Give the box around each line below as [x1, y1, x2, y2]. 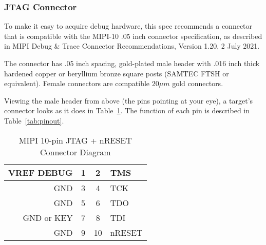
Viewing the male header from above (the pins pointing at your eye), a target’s [4, 95, 253, 106]
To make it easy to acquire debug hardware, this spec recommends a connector [4, 21, 253, 31]
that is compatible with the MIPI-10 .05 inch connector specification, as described [4, 30, 262, 41]
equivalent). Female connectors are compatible [4, 78, 150, 89]
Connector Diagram [40, 146, 111, 158]
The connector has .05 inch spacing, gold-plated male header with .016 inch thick [4, 58, 260, 68]
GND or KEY [23, 211, 73, 223]
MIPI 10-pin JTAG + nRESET [18, 134, 132, 146]
